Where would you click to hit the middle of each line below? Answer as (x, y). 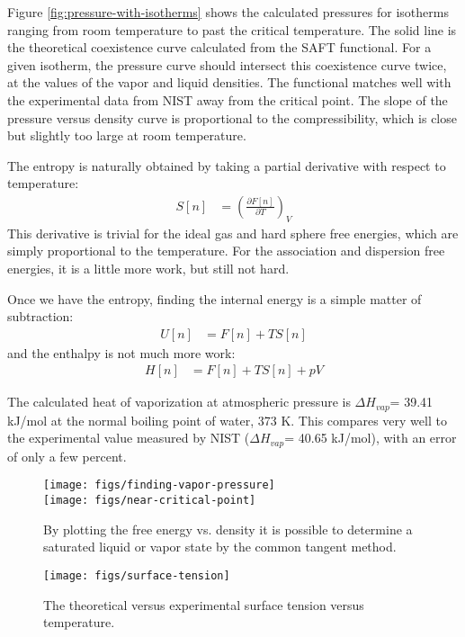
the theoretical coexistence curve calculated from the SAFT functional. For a (219, 47)
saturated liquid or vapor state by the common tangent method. (220, 547)
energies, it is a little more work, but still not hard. (148, 268)
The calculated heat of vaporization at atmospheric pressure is (179, 402)
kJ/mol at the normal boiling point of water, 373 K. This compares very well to (227, 420)
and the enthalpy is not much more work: (121, 352)
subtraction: (40, 316)
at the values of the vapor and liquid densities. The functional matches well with (229, 82)
